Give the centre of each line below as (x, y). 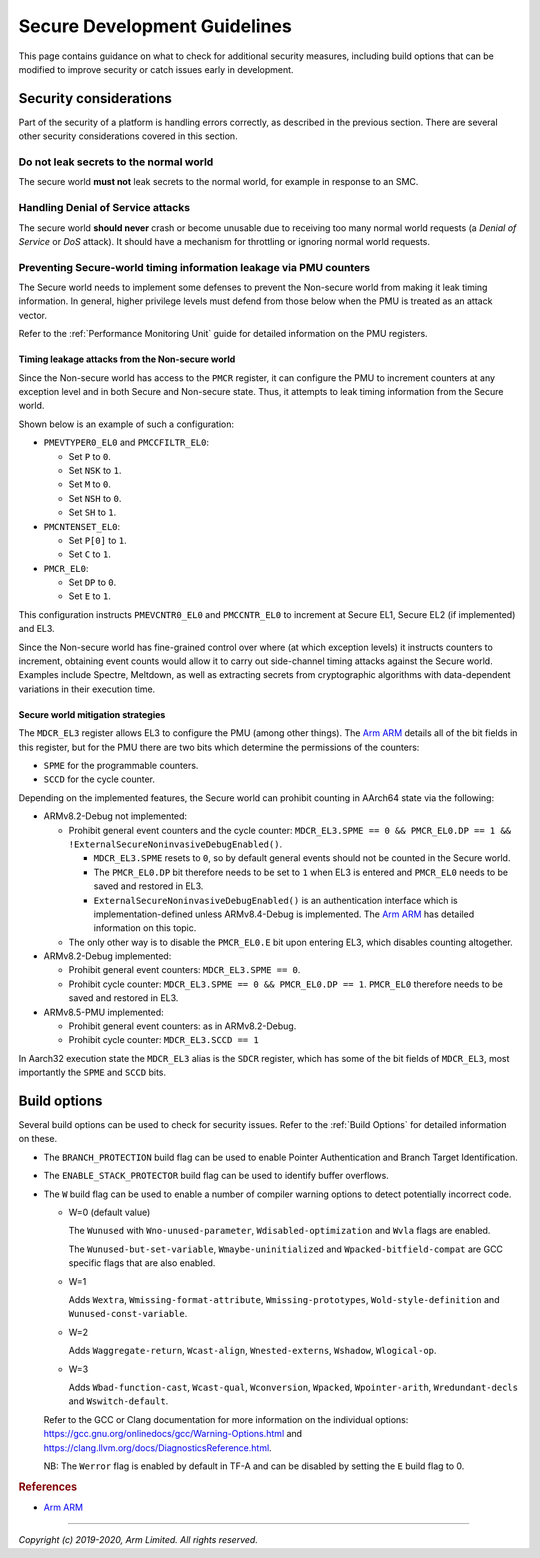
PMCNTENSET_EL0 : (82, 526)
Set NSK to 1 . (95, 470)
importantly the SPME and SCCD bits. (92, 1072)
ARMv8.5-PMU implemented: (103, 1012)
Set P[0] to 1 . (97, 540)
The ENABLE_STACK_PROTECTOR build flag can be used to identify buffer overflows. (216, 1176)
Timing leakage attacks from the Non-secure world (127, 359)
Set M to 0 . (90, 484)
